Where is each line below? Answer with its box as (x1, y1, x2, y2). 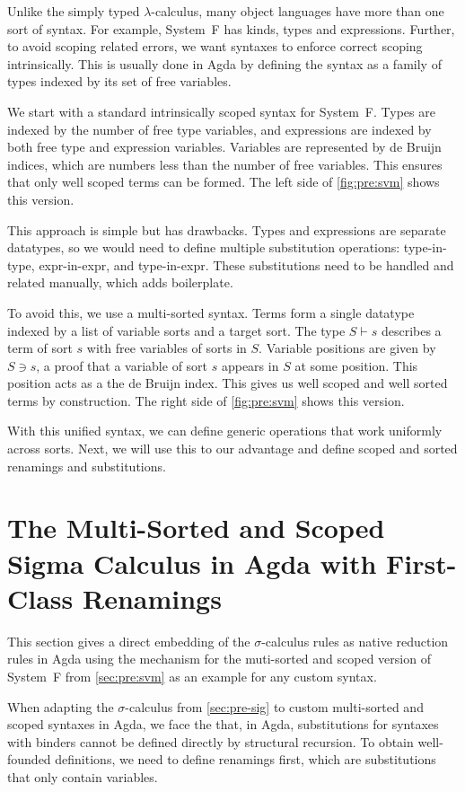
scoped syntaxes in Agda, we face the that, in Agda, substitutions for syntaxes (7, 715, 439, 734)
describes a (381, 321, 442, 339)
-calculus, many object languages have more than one (151, 2, 444, 20)
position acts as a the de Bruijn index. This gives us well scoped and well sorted (7, 374, 448, 392)
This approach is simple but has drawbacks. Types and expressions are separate (7, 220, 446, 239)
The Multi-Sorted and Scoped (7, 509, 385, 546)
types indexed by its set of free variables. (7, 72, 232, 91)
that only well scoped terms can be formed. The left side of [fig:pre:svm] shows (7, 172, 440, 191)
